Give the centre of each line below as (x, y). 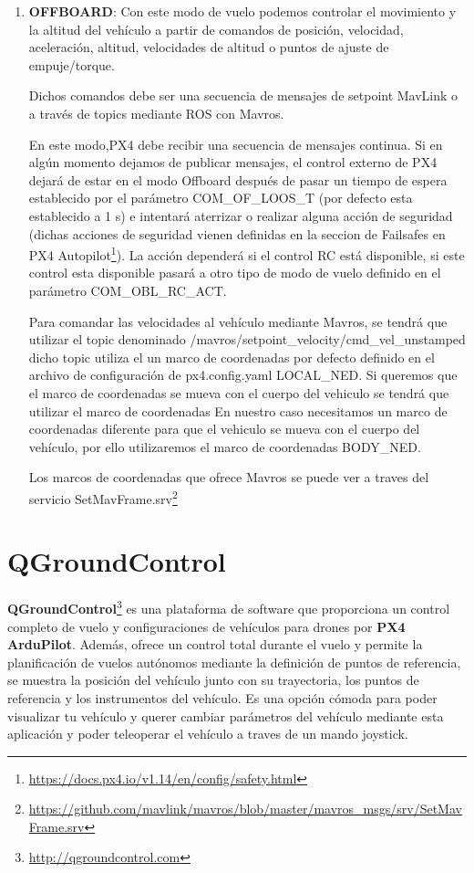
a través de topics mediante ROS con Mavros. (156, 113)
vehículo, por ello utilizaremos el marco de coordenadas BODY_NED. (225, 446)
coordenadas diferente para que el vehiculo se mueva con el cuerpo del (224, 429)
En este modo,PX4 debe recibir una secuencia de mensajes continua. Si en (236, 144)
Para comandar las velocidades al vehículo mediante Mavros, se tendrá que (238, 321)
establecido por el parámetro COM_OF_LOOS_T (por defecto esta (221, 198)
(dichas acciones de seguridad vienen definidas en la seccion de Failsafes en (237, 233)
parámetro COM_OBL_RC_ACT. (128, 290)
